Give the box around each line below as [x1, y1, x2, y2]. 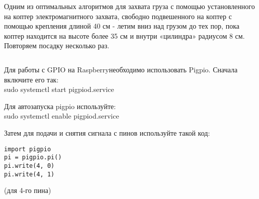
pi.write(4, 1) [4, 170, 55, 178]
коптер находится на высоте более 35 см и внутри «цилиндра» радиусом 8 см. [4, 30, 245, 41]
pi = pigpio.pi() [4, 154, 62, 161]
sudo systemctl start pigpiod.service [4, 84, 114, 94]
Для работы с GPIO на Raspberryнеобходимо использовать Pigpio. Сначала [4, 64, 238, 74]
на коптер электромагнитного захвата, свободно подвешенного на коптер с [4, 11, 232, 21]
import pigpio [4, 145, 51, 153]
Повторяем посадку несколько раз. [4, 40, 110, 51]
